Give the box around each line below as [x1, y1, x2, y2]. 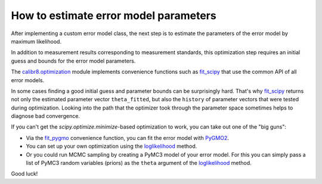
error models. [11, 76, 45, 83]
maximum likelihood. [11, 38, 62, 45]
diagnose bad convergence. [11, 113, 80, 120]
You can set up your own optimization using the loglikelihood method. [26, 143, 197, 150]
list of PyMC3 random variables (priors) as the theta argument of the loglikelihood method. [26, 160, 252, 167]
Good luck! [11, 170, 38, 177]
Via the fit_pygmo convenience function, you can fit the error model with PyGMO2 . [26, 134, 229, 141]
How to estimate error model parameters [11, 9, 217, 22]
